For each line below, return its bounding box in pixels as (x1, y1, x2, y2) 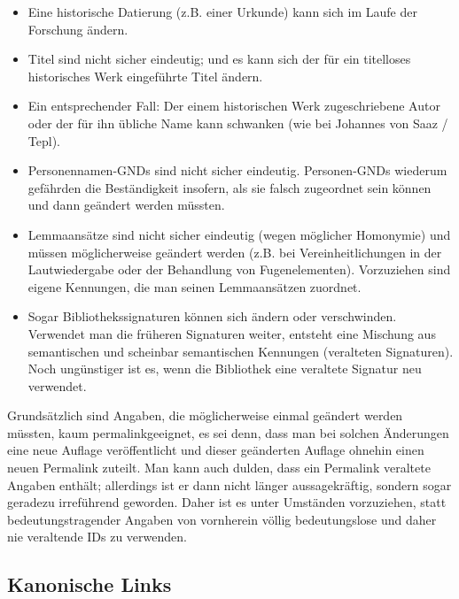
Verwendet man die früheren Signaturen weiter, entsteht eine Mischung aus (27, 324, 436, 342)
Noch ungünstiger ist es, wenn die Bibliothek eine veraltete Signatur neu (27, 359, 422, 378)
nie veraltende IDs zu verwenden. (7, 527, 187, 546)
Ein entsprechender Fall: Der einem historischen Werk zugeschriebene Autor (27, 96, 440, 115)
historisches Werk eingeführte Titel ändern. (27, 66, 263, 85)
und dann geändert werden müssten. (27, 196, 225, 214)
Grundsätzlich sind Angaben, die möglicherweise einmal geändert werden (7, 406, 403, 425)
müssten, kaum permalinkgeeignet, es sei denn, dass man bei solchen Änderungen (7, 423, 449, 442)
